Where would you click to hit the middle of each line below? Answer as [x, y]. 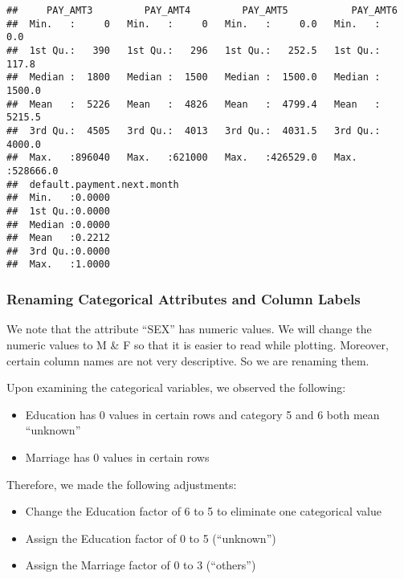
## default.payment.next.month [93, 184]
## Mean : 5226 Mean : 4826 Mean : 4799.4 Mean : [194, 104]
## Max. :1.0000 [58, 265]
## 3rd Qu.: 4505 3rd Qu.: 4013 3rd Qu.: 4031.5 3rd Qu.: [194, 130]
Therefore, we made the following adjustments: [122, 484]
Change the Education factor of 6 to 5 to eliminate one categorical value [203, 511]
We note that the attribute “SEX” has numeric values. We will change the [189, 329]
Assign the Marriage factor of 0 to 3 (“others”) [141, 565]
